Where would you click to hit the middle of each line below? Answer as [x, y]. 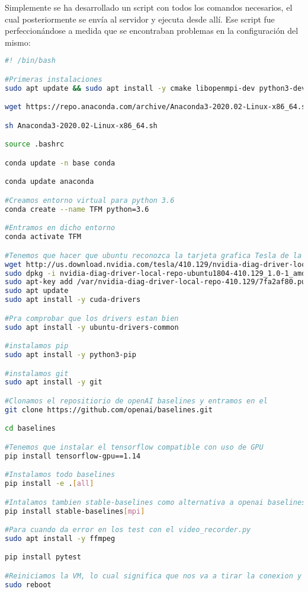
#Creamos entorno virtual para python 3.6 [90, 200]
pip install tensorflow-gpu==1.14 [73, 456]
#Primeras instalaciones [54, 79]
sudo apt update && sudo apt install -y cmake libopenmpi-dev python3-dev [155, 88]
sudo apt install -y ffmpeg [60, 538]
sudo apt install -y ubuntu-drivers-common [92, 327]
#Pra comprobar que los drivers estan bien [92, 318]
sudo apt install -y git [54, 382]
